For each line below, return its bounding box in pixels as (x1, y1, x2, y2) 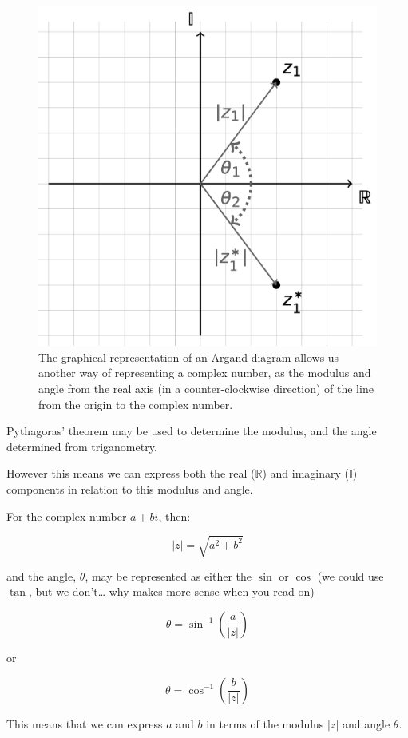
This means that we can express (6, 715, 163, 732)
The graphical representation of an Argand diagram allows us (38, 348, 339, 365)
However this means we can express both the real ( (6, 465, 255, 482)
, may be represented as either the (85, 567, 252, 584)
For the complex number (6, 507, 127, 524)
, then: (158, 507, 191, 524)
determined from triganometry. (6, 438, 157, 454)
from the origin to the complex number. (38, 395, 233, 412)
